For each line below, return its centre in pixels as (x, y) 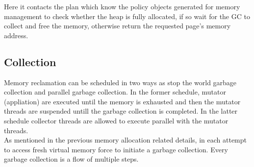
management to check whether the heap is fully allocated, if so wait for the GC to (127, 16)
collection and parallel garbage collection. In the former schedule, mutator (115, 92)
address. (16, 35)
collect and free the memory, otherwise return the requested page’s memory (117, 26)
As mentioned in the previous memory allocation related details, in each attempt (125, 140)
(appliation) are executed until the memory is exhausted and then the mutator (122, 101)
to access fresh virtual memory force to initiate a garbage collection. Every (116, 149)
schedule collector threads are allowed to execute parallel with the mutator (116, 120)
